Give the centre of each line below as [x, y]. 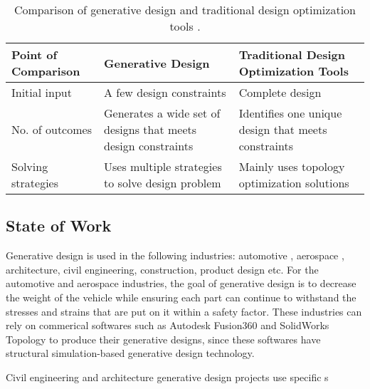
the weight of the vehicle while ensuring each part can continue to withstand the [181, 297]
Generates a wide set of [162, 113]
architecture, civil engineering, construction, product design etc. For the [162, 269]
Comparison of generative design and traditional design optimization [185, 10]
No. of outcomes [52, 129]
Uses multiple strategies [163, 166]
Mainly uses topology [292, 166]
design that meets [283, 129]
